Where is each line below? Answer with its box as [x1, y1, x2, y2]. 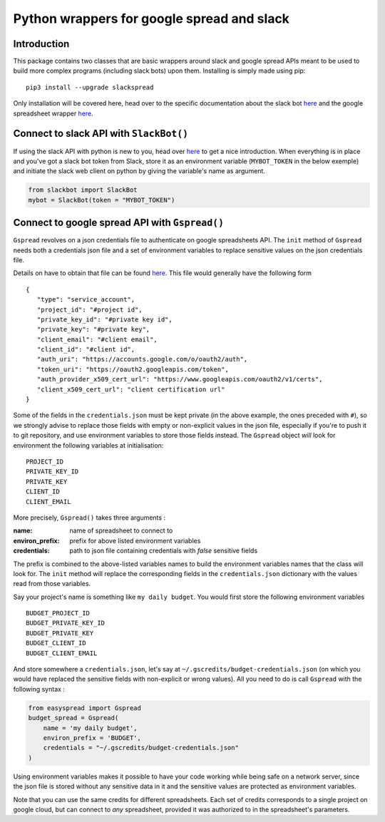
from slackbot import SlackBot [28, 186, 138, 194]
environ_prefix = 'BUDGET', [43, 734, 142, 741]
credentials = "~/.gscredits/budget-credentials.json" [43, 744, 239, 752]
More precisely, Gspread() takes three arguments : [13, 513, 166, 522]
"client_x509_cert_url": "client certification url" [36, 385, 225, 394]
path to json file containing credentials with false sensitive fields [69, 546, 258, 555]
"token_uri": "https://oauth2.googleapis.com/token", [36, 365, 230, 374]
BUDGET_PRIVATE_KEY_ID [26, 619, 106, 627]
